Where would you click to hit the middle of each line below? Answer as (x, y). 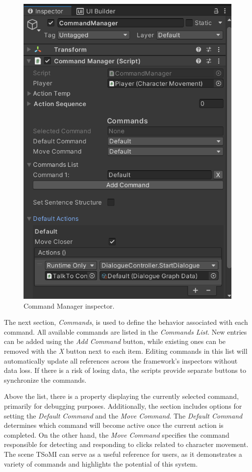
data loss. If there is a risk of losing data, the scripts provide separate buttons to (125, 370)
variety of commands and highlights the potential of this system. (101, 463)
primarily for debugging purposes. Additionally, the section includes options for (123, 406)
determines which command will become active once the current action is (114, 425)
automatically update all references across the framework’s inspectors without (121, 360)
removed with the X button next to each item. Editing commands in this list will (126, 351)
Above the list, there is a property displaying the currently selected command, (121, 396)
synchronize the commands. (45, 380)
